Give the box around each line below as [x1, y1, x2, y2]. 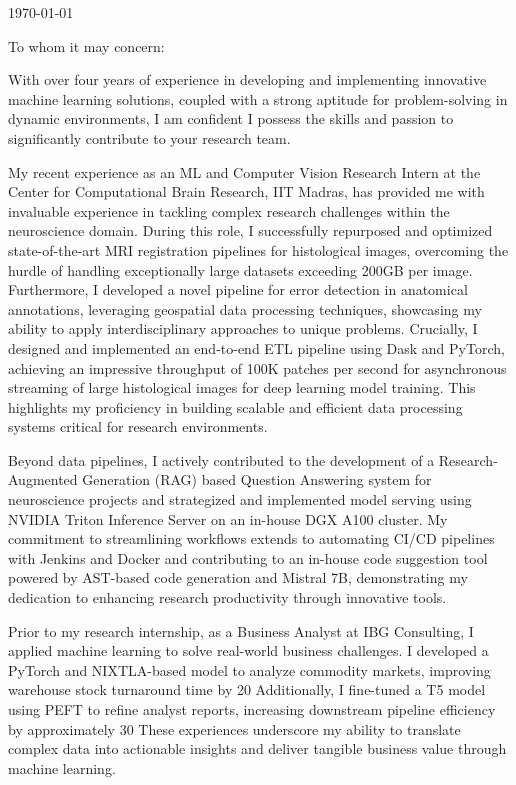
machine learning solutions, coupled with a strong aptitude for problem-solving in [8, 88, 508, 109]
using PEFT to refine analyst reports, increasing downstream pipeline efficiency [8, 699, 496, 719]
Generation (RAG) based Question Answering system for [82, 469, 432, 490]
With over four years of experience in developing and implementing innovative [8, 69, 487, 90]
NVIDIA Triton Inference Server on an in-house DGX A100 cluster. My [8, 508, 448, 529]
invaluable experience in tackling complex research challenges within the [8, 200, 450, 221]
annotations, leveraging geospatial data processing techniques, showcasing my [8, 298, 482, 319]
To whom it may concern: [8, 35, 165, 56]
